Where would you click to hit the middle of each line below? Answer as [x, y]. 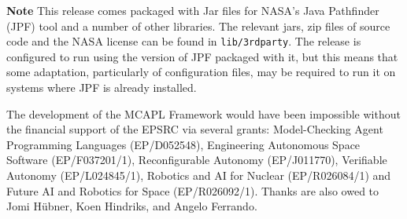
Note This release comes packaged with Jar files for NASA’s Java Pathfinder [193, 10]
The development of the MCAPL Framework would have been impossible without [203, 113]
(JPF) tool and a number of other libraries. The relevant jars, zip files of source [198, 26]
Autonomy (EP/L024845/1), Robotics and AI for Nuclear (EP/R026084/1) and [199, 175]
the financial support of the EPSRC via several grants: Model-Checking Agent [195, 129]
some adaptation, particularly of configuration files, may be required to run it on [201, 72]
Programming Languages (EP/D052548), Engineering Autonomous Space [183, 144]
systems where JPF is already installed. [102, 88]
